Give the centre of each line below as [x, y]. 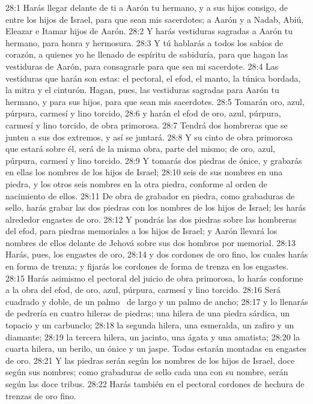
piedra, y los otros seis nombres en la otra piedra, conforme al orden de [136, 183]
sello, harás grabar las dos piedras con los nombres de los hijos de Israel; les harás [156, 207]
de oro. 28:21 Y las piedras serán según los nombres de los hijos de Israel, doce [150, 360]
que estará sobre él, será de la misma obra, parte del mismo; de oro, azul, [140, 149]
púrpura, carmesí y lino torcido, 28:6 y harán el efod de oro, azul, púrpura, [143, 113]
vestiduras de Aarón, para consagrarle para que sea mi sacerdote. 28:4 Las [142, 66]
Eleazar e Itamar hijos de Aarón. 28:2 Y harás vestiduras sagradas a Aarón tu [149, 31]
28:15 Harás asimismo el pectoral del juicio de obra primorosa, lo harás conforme [154, 278]
